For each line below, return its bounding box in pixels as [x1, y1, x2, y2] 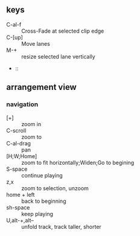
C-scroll [6, 127, 27, 134]
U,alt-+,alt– [6, 217, 34, 224]
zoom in [21, 120, 42, 127]
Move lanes [21, 40, 50, 47]
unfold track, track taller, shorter [21, 223, 101, 230]
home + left [6, 191, 35, 198]
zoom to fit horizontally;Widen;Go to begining [21, 159, 135, 166]
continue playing [21, 171, 63, 179]
